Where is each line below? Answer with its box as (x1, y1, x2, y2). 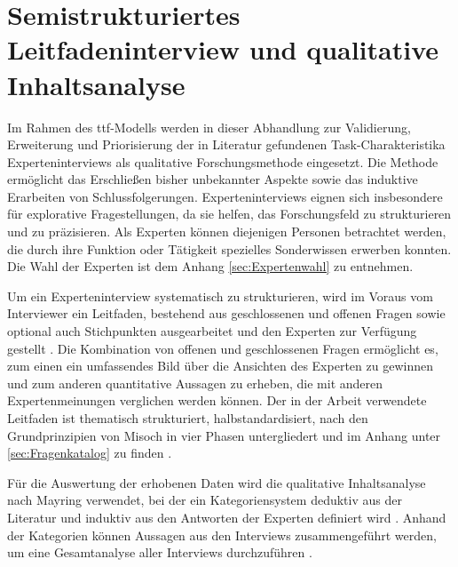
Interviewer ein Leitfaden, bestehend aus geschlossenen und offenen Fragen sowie (7, 304, 446, 323)
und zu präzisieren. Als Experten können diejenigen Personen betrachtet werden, (7, 222, 446, 241)
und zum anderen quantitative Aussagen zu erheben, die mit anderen (7, 373, 383, 392)
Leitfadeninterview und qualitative (7, 31, 439, 68)
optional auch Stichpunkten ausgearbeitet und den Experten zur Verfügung (7, 322, 417, 340)
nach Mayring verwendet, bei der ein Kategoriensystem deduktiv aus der (7, 491, 402, 509)
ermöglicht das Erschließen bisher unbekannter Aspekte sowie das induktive (7, 170, 418, 188)
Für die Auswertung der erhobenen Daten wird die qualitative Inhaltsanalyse (7, 473, 426, 491)
